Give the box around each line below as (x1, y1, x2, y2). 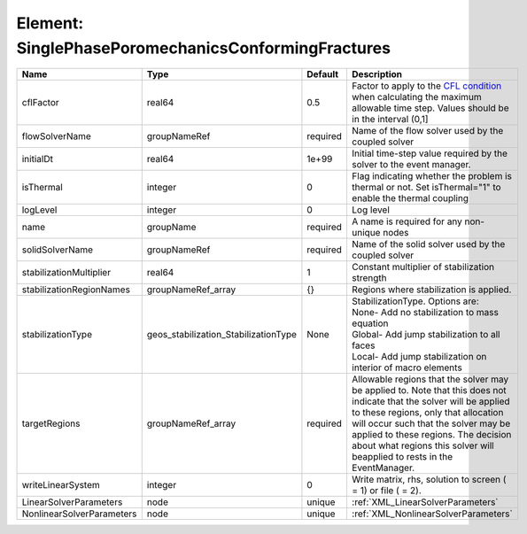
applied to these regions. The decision (351, 429, 512, 441)
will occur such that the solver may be (351, 417, 511, 430)
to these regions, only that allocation (351, 406, 504, 419)
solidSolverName (21, 244, 93, 256)
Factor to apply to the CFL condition (351, 80, 502, 92)
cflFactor (21, 97, 59, 109)
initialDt (21, 153, 53, 166)
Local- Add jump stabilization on (351, 351, 487, 363)
